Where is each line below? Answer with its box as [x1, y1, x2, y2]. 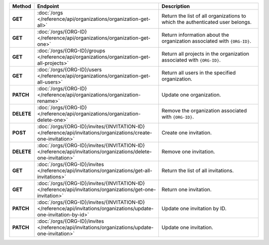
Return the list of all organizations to [161, 12, 247, 19]
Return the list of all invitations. [161, 167, 234, 174]
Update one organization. [161, 91, 221, 98]
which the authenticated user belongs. [161, 19, 252, 25]
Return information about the [161, 31, 229, 38]
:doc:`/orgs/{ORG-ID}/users [37, 66, 102, 73]
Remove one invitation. [161, 148, 215, 155]
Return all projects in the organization [161, 50, 249, 57]
